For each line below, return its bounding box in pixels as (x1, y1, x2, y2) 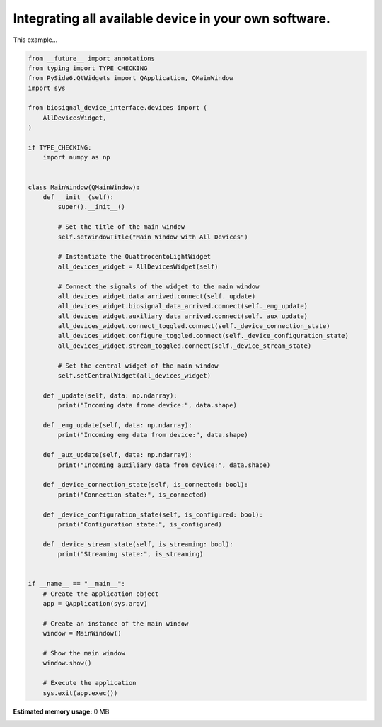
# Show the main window (42, 649, 125, 657)
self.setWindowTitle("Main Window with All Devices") (57, 232, 248, 241)
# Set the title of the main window (57, 223, 185, 231)
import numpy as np (42, 153, 111, 162)
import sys (28, 84, 66, 92)
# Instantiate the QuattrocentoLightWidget (57, 252, 212, 261)
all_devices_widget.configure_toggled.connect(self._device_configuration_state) (57, 332, 349, 340)
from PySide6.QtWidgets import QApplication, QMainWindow (28, 74, 233, 82)
